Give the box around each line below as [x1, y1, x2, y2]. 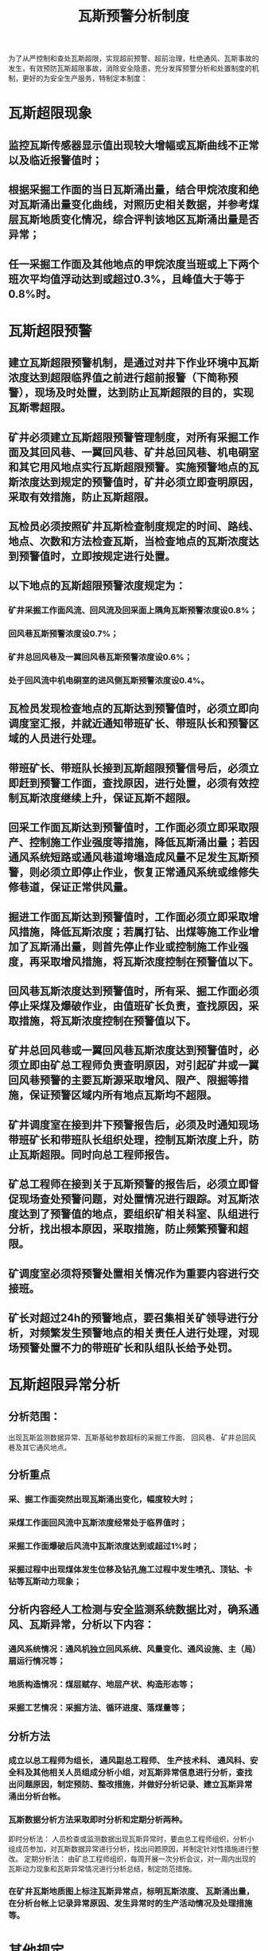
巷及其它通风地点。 [8, 1442, 72, 1452]
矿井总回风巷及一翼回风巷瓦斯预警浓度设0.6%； [8, 652, 192, 663]
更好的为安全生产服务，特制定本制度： [21, 73, 148, 84]
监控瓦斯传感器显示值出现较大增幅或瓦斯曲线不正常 [8, 139, 259, 152]
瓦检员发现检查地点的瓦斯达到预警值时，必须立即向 [8, 702, 259, 716]
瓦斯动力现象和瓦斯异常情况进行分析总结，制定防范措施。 [8, 1863, 196, 1873]
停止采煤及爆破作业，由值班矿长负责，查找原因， [8, 999, 249, 1013]
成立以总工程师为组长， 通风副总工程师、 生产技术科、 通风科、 [8, 1755, 251, 1766]
